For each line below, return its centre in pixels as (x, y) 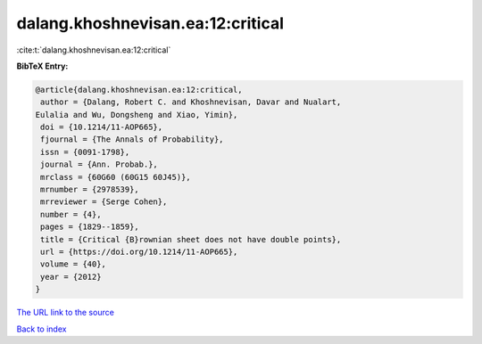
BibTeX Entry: (42, 66)
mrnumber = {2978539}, (90, 190)
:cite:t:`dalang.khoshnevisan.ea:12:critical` (94, 50)
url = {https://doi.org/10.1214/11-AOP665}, (139, 252)
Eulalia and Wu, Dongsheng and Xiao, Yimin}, (137, 115)
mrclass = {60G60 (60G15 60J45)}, (116, 177)
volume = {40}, (74, 264)
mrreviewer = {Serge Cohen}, (104, 202)
